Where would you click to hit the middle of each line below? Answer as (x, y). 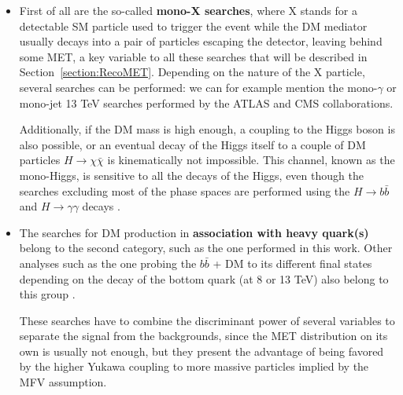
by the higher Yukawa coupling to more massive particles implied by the (194, 366)
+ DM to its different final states (292, 263)
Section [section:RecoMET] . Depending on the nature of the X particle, (192, 72)
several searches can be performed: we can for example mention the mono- (198, 87)
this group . (47, 294)
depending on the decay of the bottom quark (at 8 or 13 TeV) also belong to (204, 278)
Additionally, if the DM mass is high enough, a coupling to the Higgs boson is (207, 129)
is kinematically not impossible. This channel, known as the (251, 160)
